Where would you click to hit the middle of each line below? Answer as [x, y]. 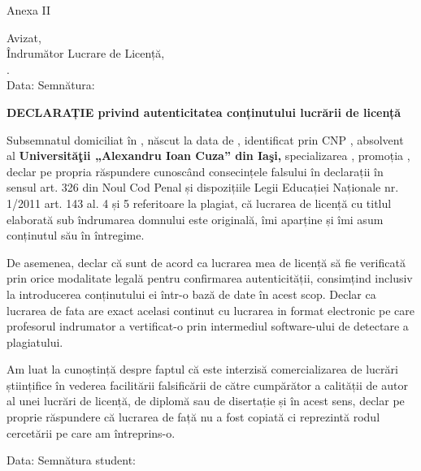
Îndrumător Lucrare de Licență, [86, 53]
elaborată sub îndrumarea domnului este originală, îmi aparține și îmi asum [195, 219]
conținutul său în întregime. [76, 235]
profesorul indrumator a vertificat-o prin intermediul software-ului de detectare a [208, 326]
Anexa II [29, 10]
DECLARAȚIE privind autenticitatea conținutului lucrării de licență [204, 112]
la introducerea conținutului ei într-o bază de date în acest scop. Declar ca [191, 294]
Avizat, [24, 37]
